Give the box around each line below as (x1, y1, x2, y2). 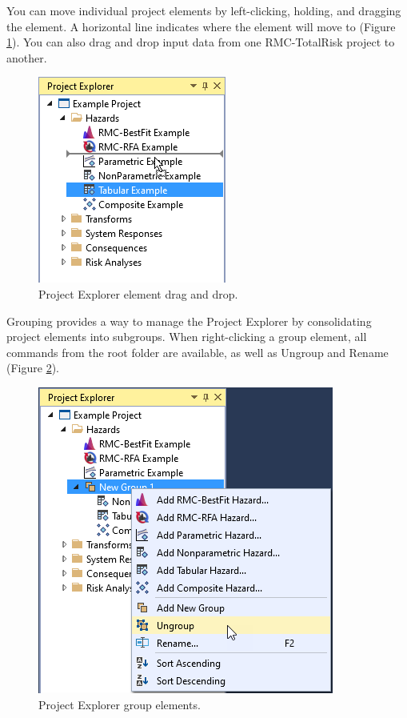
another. (6, 49, 47, 66)
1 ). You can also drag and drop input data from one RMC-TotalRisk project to (6, 34, 395, 50)
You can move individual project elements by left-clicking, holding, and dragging (6, 2, 401, 18)
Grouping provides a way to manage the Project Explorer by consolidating (6, 312, 372, 329)
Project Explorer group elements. (38, 696, 201, 712)
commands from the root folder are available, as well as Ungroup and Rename (6, 343, 389, 360)
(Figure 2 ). (6, 359, 59, 376)
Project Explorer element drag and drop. (38, 285, 238, 302)
